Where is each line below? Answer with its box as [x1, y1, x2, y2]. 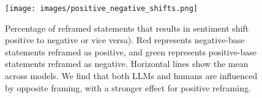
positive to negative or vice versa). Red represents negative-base [5, 33, 245, 46]
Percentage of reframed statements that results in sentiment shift [5, 21, 249, 34]
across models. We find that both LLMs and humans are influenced [5, 69, 258, 82]
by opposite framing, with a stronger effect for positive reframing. [5, 81, 251, 94]
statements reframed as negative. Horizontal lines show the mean [5, 57, 249, 70]
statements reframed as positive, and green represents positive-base [5, 45, 257, 58]
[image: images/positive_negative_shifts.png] [5, 4, 198, 13]
